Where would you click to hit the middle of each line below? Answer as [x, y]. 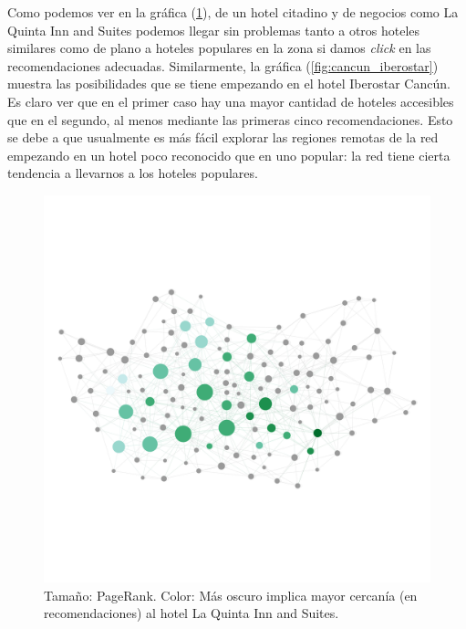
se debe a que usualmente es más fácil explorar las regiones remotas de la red [223, 137]
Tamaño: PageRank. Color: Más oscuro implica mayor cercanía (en [231, 595]
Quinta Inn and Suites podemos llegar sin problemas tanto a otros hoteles [214, 30]
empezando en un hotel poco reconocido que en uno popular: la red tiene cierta [229, 155]
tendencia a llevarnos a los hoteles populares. [133, 173]
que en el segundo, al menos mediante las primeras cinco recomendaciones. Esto [230, 119]
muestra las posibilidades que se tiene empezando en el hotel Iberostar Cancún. [229, 84]
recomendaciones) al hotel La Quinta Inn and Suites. [192, 613]
